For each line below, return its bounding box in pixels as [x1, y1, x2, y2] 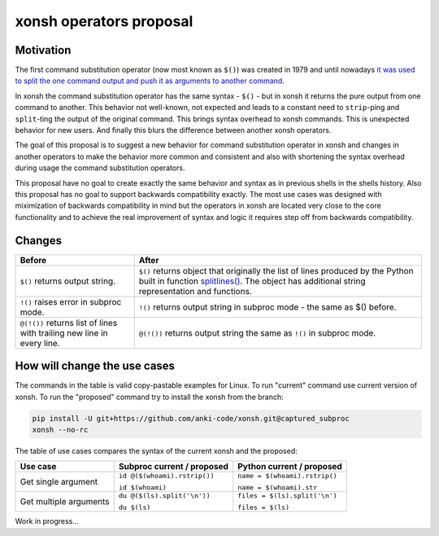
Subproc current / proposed [118, 461, 229, 472]
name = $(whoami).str [237, 483, 318, 492]
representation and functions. [138, 285, 252, 297]
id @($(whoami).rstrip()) [118, 472, 215, 481]
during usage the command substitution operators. [15, 163, 186, 173]
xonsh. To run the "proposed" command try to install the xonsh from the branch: [15, 392, 284, 402]
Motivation [15, 43, 72, 57]
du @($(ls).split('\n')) [118, 491, 211, 500]
